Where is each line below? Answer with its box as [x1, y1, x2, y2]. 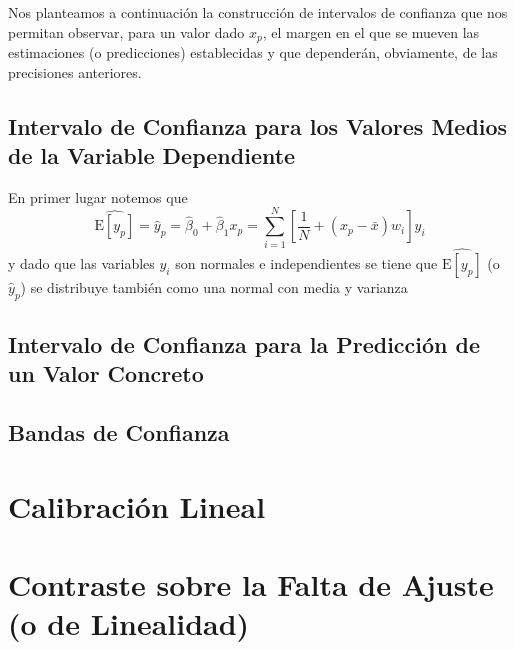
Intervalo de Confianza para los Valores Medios [8, 110, 508, 141]
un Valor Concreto [8, 358, 204, 389]
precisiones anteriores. [8, 61, 142, 82]
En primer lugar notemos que [8, 186, 188, 207]
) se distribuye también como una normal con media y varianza [20, 276, 408, 297]
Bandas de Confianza [8, 417, 230, 448]
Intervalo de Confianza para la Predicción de [8, 328, 481, 359]
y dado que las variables [8, 252, 155, 273]
